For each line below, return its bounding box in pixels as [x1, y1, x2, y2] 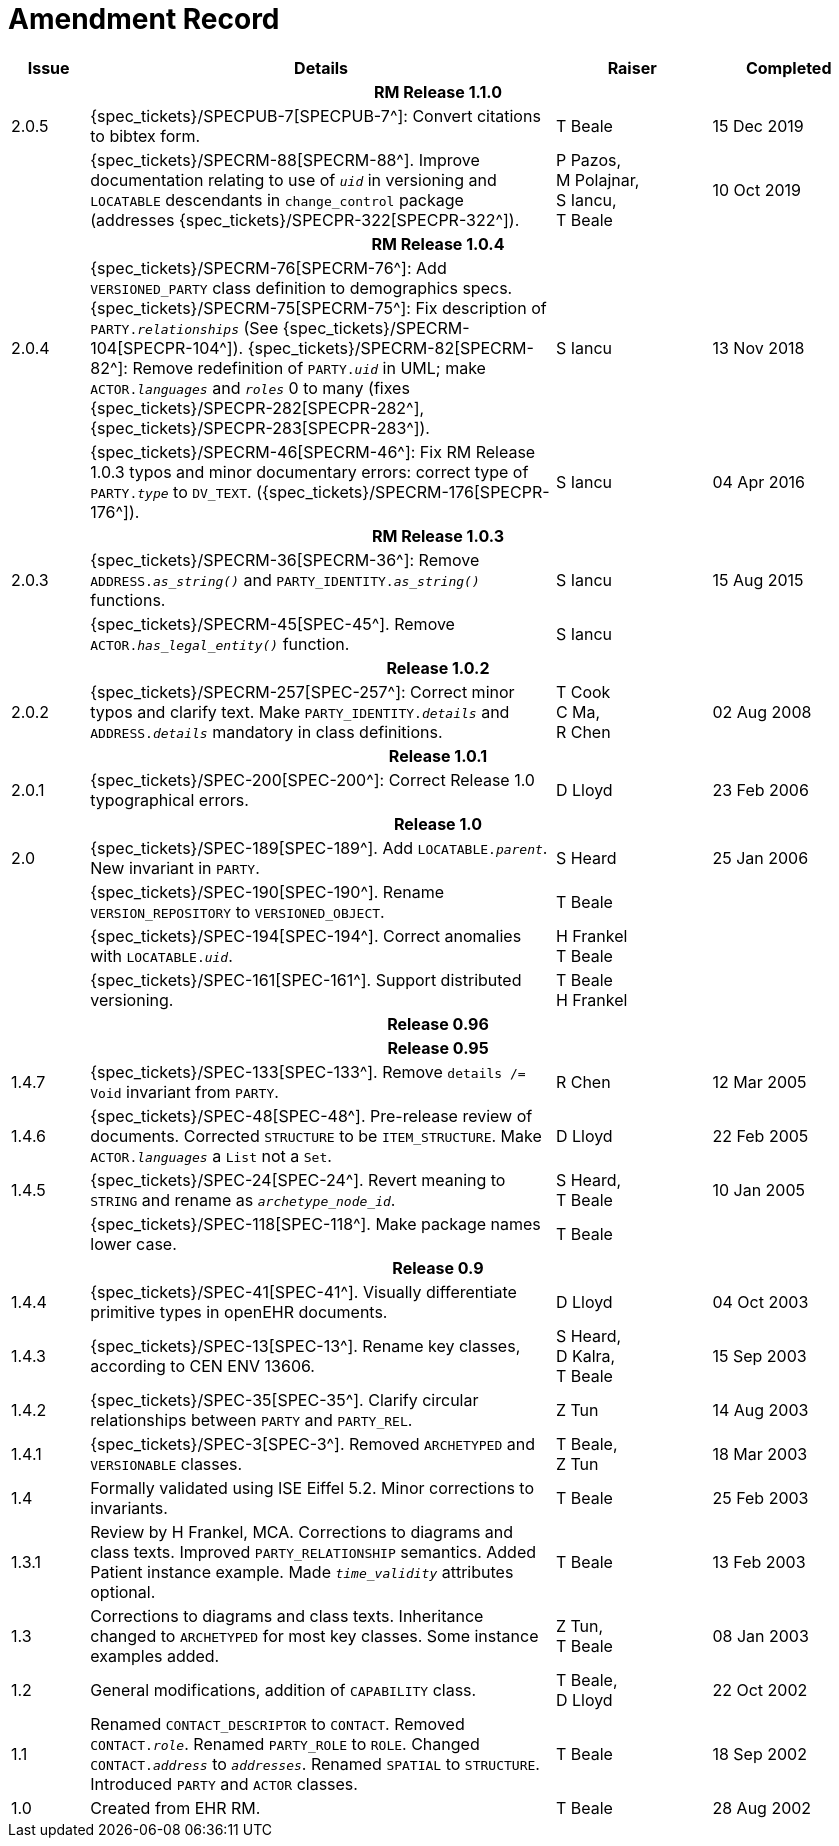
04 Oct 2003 [712, 1291, 809, 1312]
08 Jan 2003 [712, 1625, 809, 1646]
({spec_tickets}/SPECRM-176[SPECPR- [256, 481, 550, 502]
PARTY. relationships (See [90, 317, 279, 338]
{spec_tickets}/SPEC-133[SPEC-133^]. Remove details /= [90, 1061, 526, 1082]
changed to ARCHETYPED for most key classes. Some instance [90, 1625, 539, 1646]
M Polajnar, [555, 169, 640, 190]
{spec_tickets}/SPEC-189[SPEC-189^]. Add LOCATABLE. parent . [90, 837, 548, 858]
